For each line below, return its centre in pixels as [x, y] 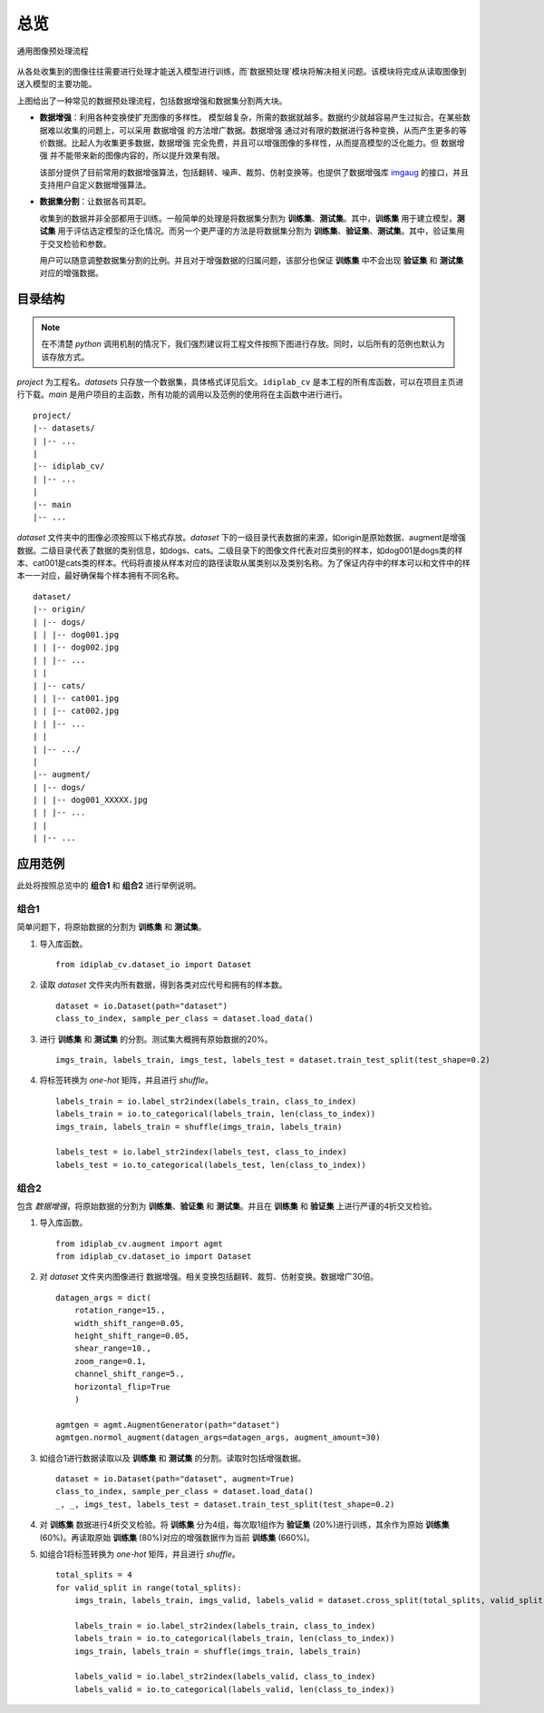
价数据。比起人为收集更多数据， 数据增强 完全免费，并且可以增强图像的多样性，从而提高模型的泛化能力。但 [239, 143]
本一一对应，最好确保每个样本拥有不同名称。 [100, 576]
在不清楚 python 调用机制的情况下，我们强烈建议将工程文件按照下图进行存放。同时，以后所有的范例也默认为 [243, 344]
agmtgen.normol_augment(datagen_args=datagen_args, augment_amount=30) [218, 1438]
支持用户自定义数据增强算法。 [95, 185]
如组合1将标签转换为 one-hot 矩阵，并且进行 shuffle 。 [140, 1554]
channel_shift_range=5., [129, 1374]
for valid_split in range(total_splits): [149, 1588]
